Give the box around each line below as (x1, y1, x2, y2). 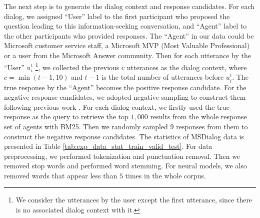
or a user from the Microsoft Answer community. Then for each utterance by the (4, 50, 251, 60)
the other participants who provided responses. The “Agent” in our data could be (4, 30, 254, 41)
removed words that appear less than (4, 170, 117, 180)
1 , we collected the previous (35, 60, 119, 72)
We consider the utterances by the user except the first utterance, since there (15, 194, 252, 205)
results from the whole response (150, 111, 247, 122)
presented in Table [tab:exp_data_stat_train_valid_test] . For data (4, 141, 212, 151)
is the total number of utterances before (101, 72, 224, 82)
